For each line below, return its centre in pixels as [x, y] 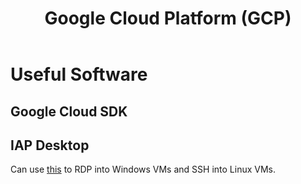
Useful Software [79, 74]
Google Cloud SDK [69, 111]
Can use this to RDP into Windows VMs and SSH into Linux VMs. [143, 169]
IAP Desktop [50, 145]
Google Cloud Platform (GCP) [168, 18]
